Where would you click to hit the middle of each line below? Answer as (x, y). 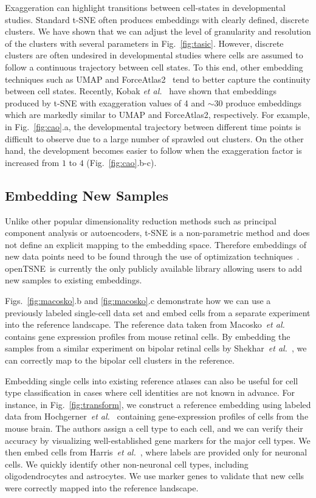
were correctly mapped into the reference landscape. (102, 487)
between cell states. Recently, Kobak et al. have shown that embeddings (141, 91)
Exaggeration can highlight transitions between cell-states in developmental (145, 7)
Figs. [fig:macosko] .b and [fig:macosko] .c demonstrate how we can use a (138, 301)
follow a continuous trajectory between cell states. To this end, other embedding (154, 67)
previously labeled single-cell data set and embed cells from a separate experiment (158, 312)
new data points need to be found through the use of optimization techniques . (152, 256)
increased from (32, 162)
